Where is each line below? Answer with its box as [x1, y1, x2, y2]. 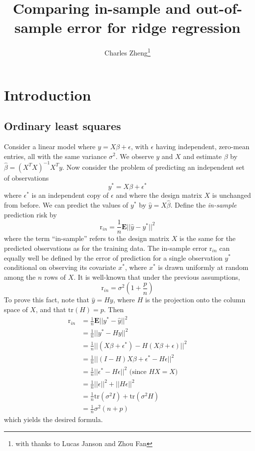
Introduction [4, 84, 91, 105]
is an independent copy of [31, 190, 109, 200]
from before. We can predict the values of [4, 200, 128, 210]
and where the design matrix [116, 190, 202, 200]
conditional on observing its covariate [4, 262, 116, 272]
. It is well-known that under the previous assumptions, [74, 271, 240, 282]
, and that [35, 304, 66, 314]
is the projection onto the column [145, 294, 246, 305]
